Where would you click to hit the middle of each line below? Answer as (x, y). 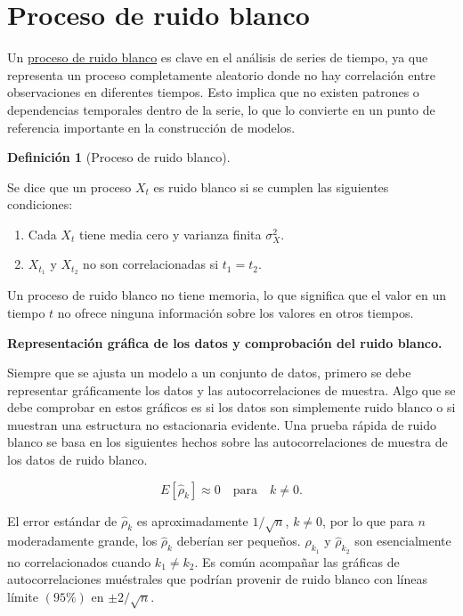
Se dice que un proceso (69, 186)
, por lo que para (368, 520)
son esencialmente (403, 541)
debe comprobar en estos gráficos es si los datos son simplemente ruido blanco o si (231, 407)
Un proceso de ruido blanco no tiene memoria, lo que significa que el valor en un (227, 295)
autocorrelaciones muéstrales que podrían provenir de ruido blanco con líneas (217, 579)
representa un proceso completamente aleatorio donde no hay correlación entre (222, 74)
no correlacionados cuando (79, 561)
